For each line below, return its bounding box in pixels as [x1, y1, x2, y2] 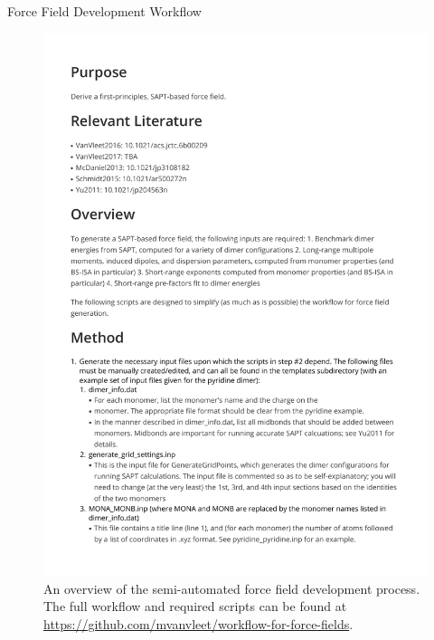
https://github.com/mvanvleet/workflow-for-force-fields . [43, 615, 354, 634]
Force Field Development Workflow [7, 2, 202, 20]
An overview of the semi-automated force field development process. [43, 578, 420, 597]
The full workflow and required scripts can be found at [43, 597, 347, 616]
